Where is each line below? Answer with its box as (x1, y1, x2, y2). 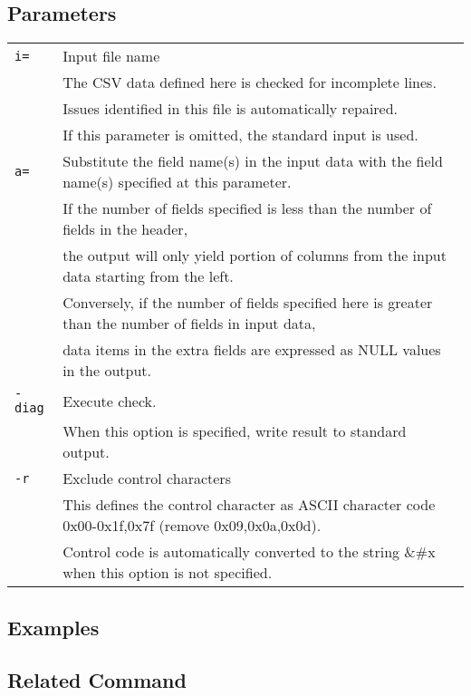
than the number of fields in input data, (62, 313, 316, 334)
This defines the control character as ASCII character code (62, 494, 436, 516)
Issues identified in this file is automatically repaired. (62, 98, 399, 120)
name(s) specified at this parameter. (62, 171, 292, 193)
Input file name (62, 45, 160, 67)
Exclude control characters (62, 468, 231, 489)
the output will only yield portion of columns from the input (62, 245, 447, 266)
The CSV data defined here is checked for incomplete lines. (62, 72, 437, 93)
